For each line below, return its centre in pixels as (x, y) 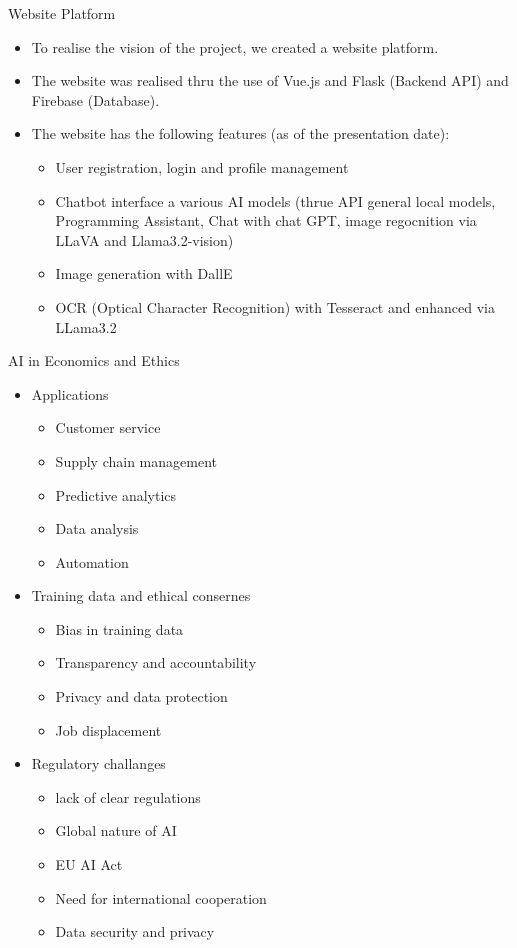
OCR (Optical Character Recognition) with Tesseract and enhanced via (275, 306)
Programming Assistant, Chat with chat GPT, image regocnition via (266, 220)
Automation (92, 561)
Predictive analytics (116, 494)
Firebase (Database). (95, 99)
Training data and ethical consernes (141, 595)
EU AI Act (89, 864)
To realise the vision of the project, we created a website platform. (235, 46)
